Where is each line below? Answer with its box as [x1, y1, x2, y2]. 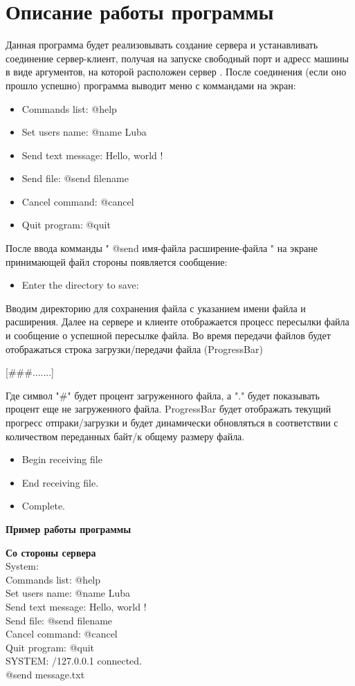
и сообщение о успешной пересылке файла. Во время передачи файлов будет [6, 328, 331, 343]
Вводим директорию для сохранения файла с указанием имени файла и [6, 300, 306, 315]
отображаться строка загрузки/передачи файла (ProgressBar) [6, 341, 263, 356]
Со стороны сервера [6, 545, 96, 559]
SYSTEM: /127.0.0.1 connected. [6, 653, 142, 668]
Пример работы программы [6, 521, 131, 536]
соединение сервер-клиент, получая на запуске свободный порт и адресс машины [6, 51, 349, 65]
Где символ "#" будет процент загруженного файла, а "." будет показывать [6, 388, 320, 402]
